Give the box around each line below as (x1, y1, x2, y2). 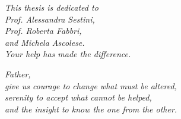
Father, (5, 67, 31, 80)
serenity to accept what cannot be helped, (5, 91, 152, 104)
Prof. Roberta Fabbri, (5, 24, 82, 37)
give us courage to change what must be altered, (5, 79, 177, 92)
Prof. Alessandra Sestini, (5, 12, 95, 25)
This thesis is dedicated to (5, 1, 99, 13)
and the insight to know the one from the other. (5, 102, 177, 115)
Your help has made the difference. (5, 48, 131, 60)
